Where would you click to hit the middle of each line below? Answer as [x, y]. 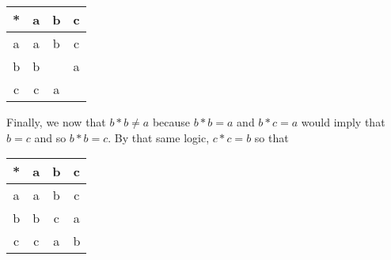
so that [271, 137]
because [171, 122]
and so [50, 137]
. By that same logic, [159, 137]
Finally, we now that [56, 122]
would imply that [343, 122]
